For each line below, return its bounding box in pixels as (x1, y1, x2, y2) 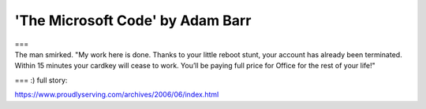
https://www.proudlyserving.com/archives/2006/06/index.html (14, 90, 219, 100)
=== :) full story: (14, 75, 68, 85)
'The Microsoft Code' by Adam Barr (14, 12, 252, 29)
